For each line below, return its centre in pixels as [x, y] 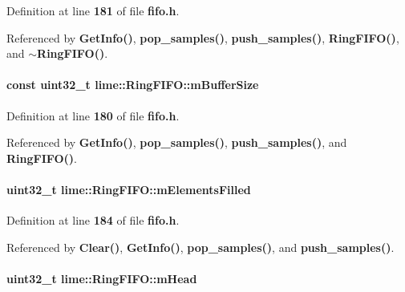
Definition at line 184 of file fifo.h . [93, 220]
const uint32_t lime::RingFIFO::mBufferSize [133, 85]
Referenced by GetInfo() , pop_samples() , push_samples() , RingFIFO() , [203, 37]
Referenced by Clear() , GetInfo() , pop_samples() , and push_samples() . [200, 247]
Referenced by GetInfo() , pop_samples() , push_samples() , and [177, 142]
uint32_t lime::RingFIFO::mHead [102, 278]
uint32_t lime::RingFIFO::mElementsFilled [129, 189]
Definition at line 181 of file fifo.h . [93, 10]
